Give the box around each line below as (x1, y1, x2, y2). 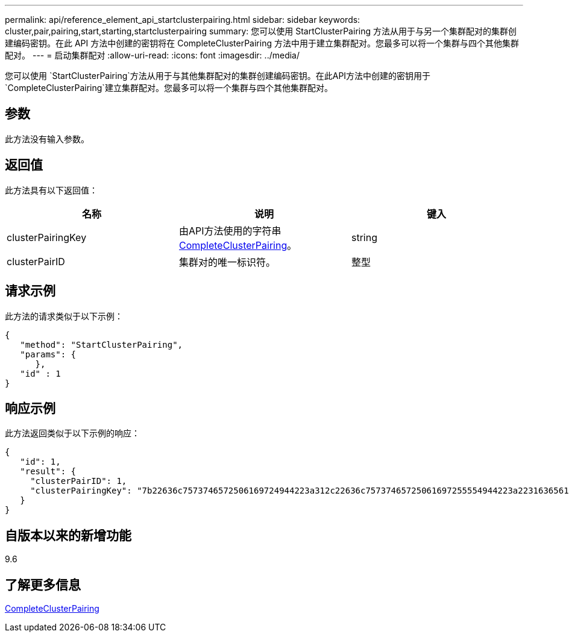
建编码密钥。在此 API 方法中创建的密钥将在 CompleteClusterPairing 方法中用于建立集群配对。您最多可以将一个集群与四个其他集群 (5, 38, 519, 48)
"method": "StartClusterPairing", (20, 339, 183, 350)
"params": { (20, 349, 77, 359)
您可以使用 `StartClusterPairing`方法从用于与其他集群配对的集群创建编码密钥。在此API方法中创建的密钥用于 (5, 71, 431, 81)
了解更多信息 (5, 577, 81, 592)
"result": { (20, 466, 77, 477)
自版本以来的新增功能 (5, 527, 131, 543)
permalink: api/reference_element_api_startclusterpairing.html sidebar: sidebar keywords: (5, 14, 360, 25)
